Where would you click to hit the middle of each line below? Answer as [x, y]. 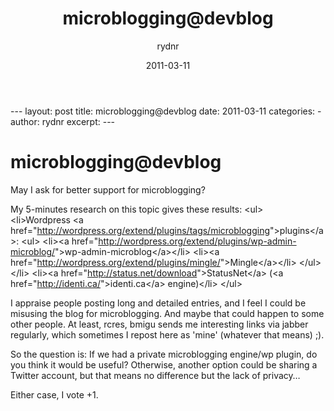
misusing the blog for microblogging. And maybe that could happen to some [167, 313]
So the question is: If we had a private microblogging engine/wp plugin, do [164, 354]
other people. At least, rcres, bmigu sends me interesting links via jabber [159, 324]
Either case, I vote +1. [54, 394]
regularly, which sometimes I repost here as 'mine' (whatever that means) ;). [167, 334]
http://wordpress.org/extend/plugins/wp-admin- [197, 241]
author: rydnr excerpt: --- [63, 121]
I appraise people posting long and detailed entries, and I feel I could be [158, 303]
